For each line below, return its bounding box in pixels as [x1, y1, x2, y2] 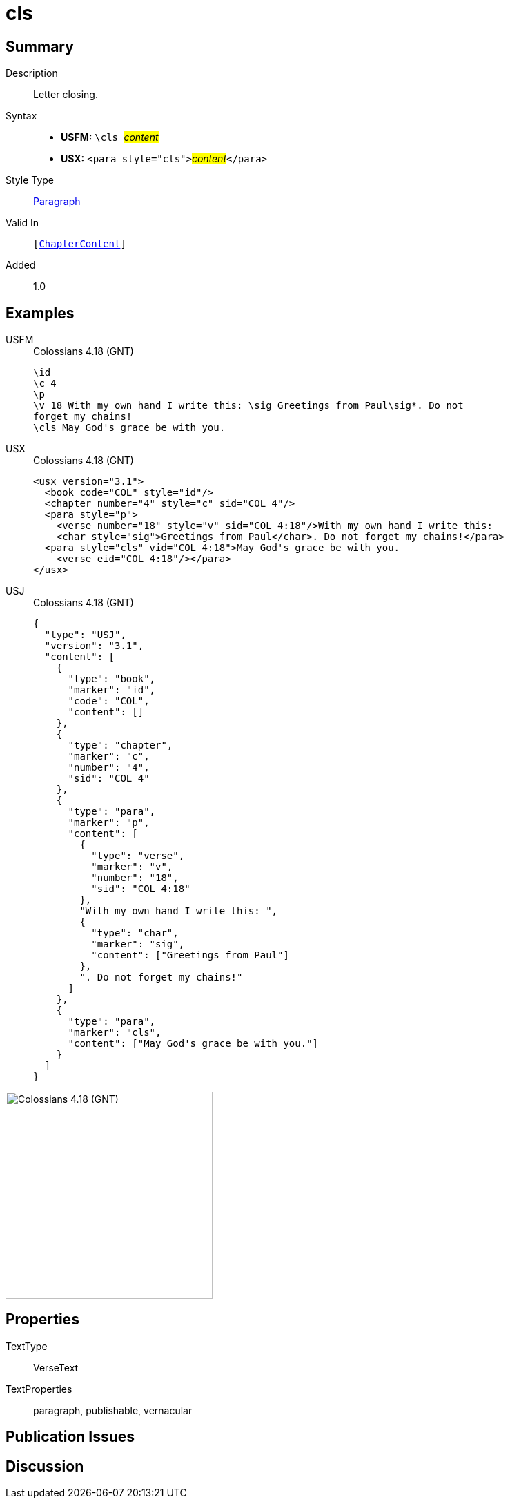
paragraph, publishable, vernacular [33, 1404, 193, 1416]
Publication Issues [6, 1428, 135, 1446]
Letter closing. [33, 88, 98, 101]
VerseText [33, 1361, 79, 1373]
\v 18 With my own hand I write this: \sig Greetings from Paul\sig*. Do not [33, 400, 464, 412]
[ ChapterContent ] [33, 238, 126, 250]
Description [6, 67, 58, 79]
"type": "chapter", [68, 740, 173, 751]
